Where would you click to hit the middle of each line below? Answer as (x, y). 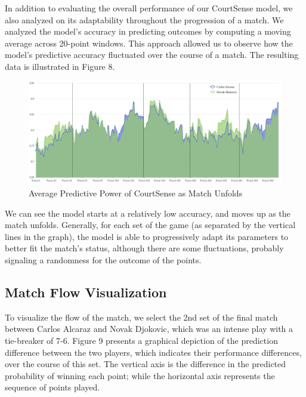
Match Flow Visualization (86, 292)
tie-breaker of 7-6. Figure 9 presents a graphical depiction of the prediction (141, 341)
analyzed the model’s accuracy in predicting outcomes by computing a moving (148, 31)
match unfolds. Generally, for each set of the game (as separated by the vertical (150, 225)
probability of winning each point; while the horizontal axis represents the (140, 375)
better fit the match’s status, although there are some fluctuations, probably (144, 248)
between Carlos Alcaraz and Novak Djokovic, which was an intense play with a (149, 329)
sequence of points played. (52, 387)
